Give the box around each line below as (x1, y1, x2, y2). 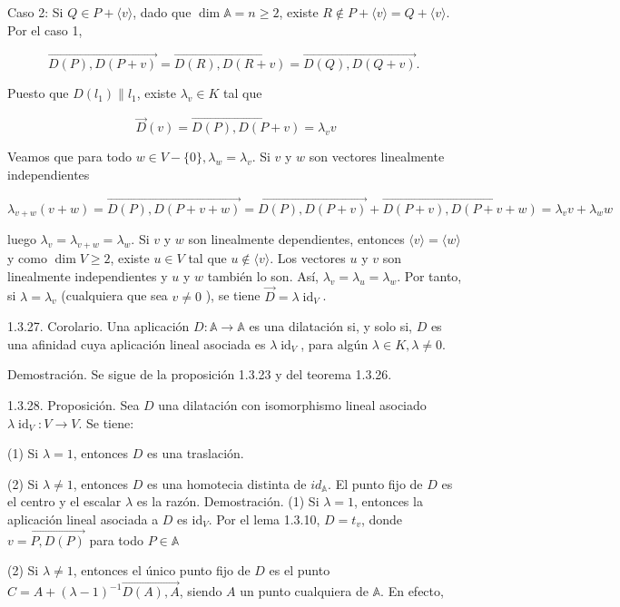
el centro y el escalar (7, 492, 122, 511)
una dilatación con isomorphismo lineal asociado (158, 396, 427, 414)
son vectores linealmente (309, 147, 445, 166)
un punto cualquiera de (240, 582, 369, 601)
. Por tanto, (397, 266, 462, 285)
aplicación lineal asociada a (7, 509, 159, 528)
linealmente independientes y (7, 266, 168, 285)
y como (7, 249, 47, 268)
